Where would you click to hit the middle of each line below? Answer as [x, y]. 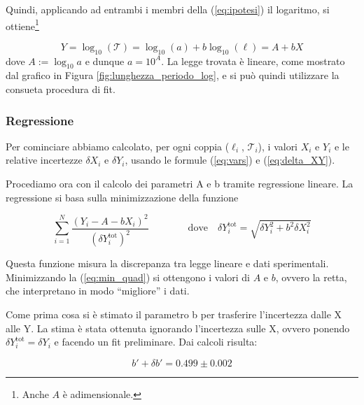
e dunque [105, 61]
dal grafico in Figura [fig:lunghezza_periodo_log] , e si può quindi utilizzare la [173, 75]
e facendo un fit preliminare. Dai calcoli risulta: [156, 342]
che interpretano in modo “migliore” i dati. [98, 291]
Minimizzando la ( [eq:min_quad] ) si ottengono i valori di [128, 277]
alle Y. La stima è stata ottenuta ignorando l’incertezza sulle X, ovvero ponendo [178, 328]
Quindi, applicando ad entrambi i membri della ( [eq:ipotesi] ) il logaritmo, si [168, 9]
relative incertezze [44, 160]
